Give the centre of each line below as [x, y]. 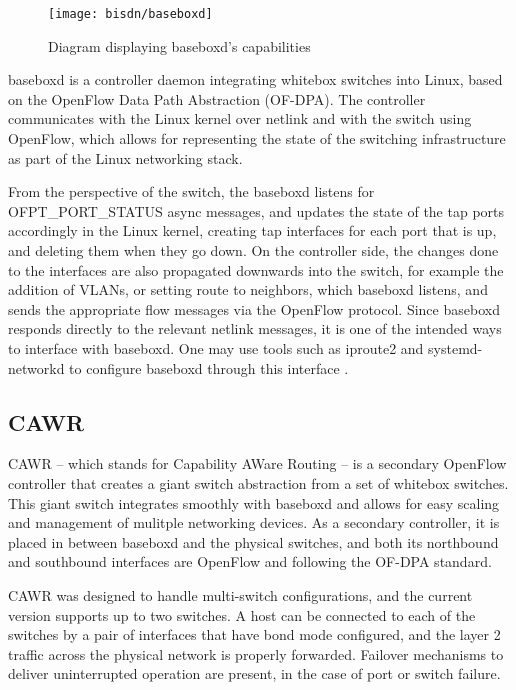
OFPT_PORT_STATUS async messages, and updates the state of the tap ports [256, 210]
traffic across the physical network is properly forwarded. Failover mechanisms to [256, 653]
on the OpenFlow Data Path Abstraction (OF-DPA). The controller [217, 98]
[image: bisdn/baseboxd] [130, 14]
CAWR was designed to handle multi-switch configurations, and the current [240, 594]
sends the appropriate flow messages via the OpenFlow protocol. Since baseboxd [254, 308]
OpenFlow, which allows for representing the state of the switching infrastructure [257, 138]
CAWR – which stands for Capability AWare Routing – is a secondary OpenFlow [257, 463]
